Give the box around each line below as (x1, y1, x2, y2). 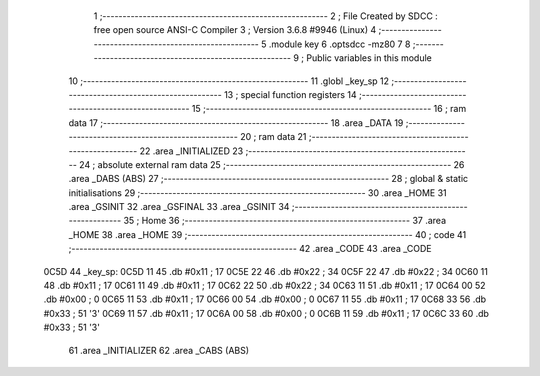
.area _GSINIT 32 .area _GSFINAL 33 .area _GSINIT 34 (68, 201, 290, 213)
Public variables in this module (306, 52, 432, 64)
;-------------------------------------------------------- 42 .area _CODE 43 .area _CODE (68, 243, 432, 255)
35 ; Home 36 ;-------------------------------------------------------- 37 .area (123, 215, 447, 227)
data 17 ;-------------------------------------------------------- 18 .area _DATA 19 (68, 116, 404, 129)
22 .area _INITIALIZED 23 (139, 145, 244, 157)
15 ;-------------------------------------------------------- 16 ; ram (191, 103, 467, 115)
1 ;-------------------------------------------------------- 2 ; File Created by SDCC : (93, 10, 439, 22)
